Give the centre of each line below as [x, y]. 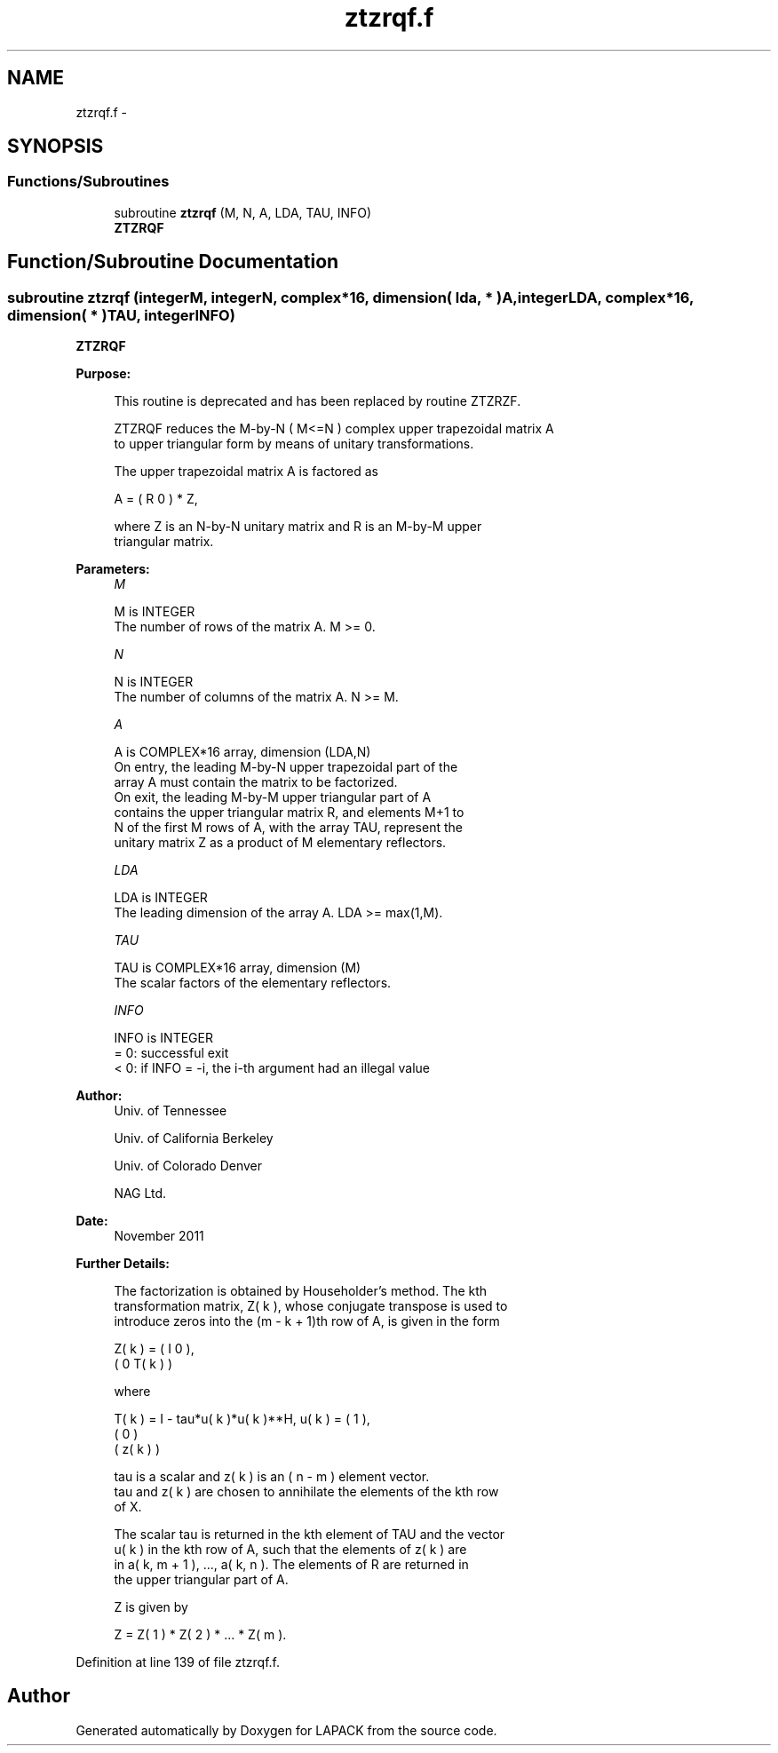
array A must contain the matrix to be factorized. [256, 782]
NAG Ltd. [140, 1194]
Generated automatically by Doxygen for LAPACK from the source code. [286, 1730]
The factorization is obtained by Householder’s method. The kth [301, 1291]
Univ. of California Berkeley [194, 1138]
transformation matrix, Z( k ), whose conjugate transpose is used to [311, 1306]
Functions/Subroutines [88, 182]
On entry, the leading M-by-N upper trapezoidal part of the [286, 767]
